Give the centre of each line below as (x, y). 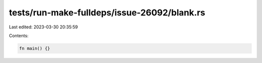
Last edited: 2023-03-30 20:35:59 (43, 27)
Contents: (19, 36)
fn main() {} (35, 48)
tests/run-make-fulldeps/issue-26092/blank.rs (107, 13)
